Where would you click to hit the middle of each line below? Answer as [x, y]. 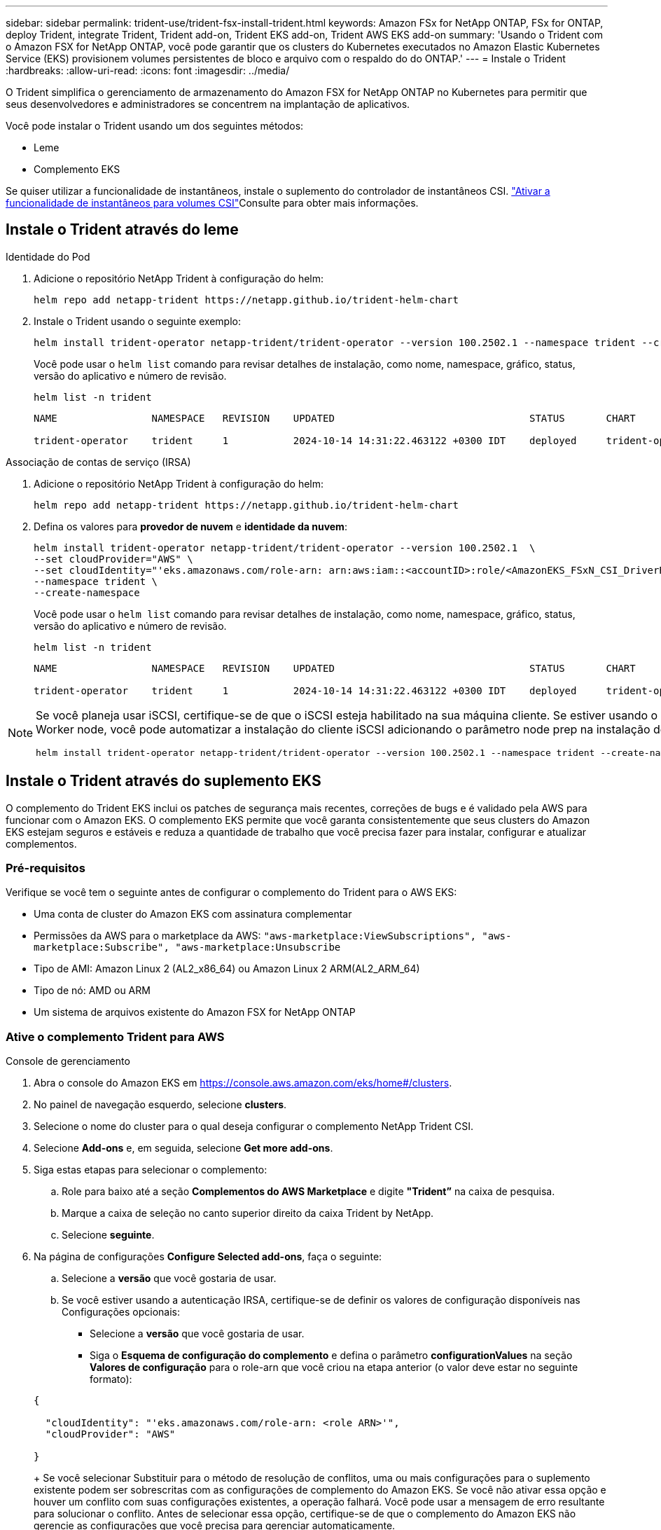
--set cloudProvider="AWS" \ [113, 559]
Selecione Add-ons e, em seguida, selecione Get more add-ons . [183, 1148]
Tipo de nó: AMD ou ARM [92, 991]
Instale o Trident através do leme [122, 230]
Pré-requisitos [46, 868]
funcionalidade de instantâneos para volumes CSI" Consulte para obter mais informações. [212, 203]
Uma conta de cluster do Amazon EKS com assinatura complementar [193, 914]
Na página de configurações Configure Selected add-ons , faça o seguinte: [208, 1257]
